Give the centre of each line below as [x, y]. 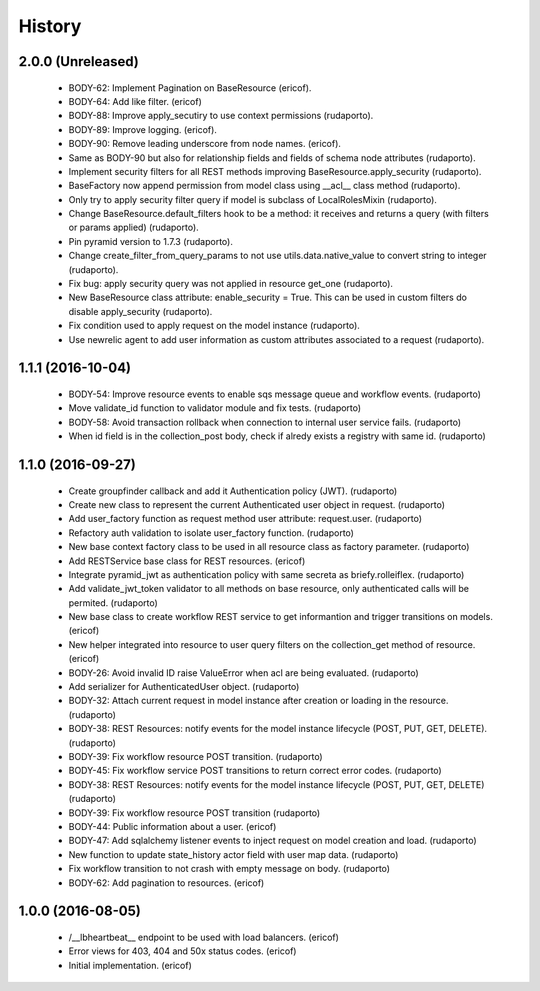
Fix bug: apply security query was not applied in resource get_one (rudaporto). [231, 284]
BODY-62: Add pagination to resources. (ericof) [166, 882]
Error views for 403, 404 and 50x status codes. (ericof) [182, 951]
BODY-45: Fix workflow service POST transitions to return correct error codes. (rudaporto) [255, 771]
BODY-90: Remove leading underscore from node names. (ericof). [205, 144]
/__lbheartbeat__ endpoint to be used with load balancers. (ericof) [204, 937]
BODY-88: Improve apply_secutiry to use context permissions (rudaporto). [221, 116]
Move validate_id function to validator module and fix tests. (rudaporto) [215, 408]
